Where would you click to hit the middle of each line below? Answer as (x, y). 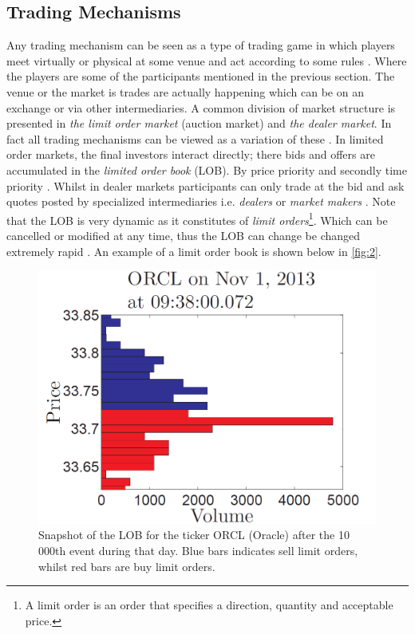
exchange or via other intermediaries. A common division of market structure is (201, 107)
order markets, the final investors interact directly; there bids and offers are (191, 154)
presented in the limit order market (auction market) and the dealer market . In (199, 123)
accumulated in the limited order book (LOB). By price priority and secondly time (207, 169)
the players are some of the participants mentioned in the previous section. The (201, 76)
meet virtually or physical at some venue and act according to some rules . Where (207, 60)
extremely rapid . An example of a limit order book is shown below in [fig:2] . (194, 251)
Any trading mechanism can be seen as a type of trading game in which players (201, 45)
